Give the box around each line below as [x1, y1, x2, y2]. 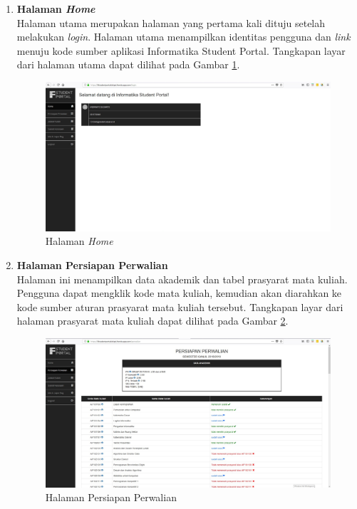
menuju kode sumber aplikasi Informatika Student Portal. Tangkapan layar [16, 43, 346, 58]
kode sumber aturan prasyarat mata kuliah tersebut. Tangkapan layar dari [16, 299, 343, 314]
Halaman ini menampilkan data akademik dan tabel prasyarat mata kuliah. [16, 271, 348, 286]
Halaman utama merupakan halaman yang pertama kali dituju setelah [16, 15, 326, 30]
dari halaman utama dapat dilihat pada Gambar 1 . [16, 57, 240, 72]
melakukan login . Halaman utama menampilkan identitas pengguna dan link [16, 29, 351, 44]
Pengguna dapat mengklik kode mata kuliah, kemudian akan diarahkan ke [16, 285, 342, 300]
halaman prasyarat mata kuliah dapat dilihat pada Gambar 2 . [16, 313, 289, 328]
